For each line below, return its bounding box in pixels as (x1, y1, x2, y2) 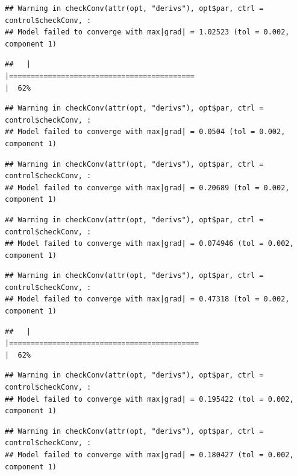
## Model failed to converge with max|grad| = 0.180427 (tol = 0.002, (5, 451, 294, 459)
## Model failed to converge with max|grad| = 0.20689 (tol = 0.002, (5, 183, 290, 192)
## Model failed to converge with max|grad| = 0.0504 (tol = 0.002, (5, 127, 286, 137)
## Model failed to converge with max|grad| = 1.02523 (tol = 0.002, (5, 28, 290, 37)
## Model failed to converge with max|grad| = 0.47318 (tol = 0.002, (5, 295, 290, 304)
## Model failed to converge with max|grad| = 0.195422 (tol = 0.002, (5, 394, 294, 404)
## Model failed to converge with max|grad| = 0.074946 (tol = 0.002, (5, 239, 294, 248)
